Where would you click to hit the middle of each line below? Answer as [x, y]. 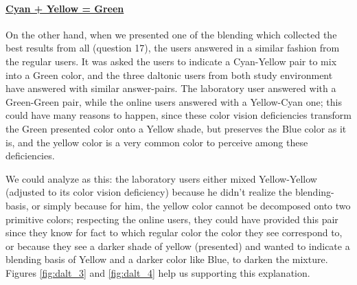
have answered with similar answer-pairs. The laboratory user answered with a [171, 88]
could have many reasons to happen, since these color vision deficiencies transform [178, 115]
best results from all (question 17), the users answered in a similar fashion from [173, 48]
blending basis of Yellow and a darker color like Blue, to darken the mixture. [167, 259]
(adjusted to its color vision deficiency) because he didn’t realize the [149, 192]
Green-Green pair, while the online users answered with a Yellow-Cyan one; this [174, 101]
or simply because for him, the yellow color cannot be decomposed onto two [191, 205]
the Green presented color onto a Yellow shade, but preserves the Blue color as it [176, 128]
